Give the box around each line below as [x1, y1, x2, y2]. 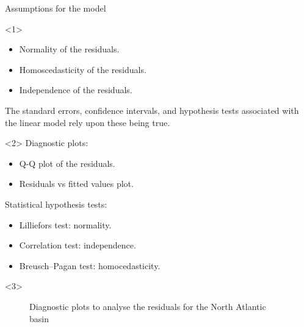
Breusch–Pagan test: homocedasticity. [19, 259, 161, 272]
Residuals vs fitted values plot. [19, 177, 134, 190]
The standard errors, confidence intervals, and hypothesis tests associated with [5, 104, 299, 116]
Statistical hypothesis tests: [5, 197, 107, 210]
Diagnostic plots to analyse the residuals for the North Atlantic [29, 300, 266, 312]
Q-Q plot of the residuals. [19, 156, 115, 169]
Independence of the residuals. [19, 83, 132, 96]
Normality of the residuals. [19, 43, 120, 55]
